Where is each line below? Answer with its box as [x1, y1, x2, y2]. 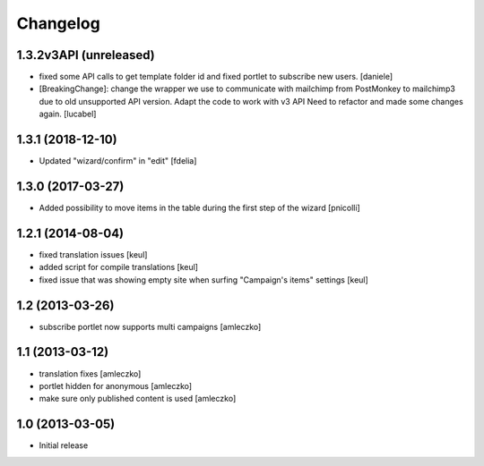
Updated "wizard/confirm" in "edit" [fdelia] [39, 156, 197, 166]
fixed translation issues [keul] [39, 249, 148, 259]
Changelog [16, 13, 100, 33]
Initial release [39, 440, 89, 451]
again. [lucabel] [39, 108, 97, 120]
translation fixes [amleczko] [39, 368, 142, 379]
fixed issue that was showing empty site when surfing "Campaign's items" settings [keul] [39, 274, 369, 285]
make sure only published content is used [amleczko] [39, 394, 237, 404]
